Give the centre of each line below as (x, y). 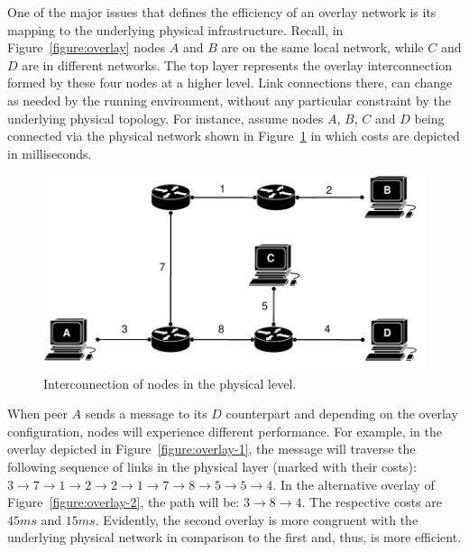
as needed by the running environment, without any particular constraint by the (229, 100)
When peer (37, 414)
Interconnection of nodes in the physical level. (170, 383)
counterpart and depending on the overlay (342, 414)
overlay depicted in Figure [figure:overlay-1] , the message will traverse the (212, 449)
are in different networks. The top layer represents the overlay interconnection (237, 64)
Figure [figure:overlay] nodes (87, 47)
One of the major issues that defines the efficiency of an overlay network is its (222, 12)
